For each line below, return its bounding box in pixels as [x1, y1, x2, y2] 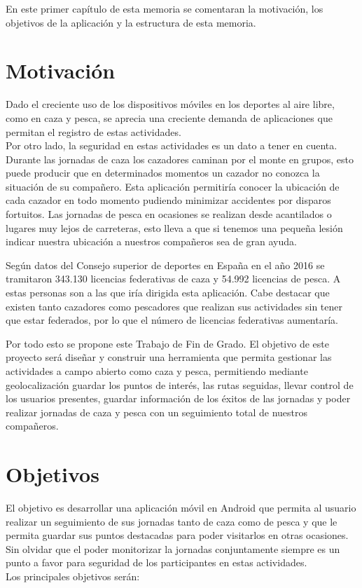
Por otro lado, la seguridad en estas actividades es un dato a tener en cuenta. [6, 138, 337, 153]
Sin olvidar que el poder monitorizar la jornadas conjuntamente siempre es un [6, 541, 340, 556]
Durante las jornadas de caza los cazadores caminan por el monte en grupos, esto [6, 151, 354, 166]
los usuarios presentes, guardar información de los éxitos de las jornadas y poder [6, 391, 351, 406]
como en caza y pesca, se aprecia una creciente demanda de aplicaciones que [6, 110, 333, 125]
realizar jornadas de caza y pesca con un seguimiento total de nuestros [6, 404, 308, 419]
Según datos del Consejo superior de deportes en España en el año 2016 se [6, 257, 325, 272]
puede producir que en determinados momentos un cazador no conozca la [6, 165, 320, 180]
